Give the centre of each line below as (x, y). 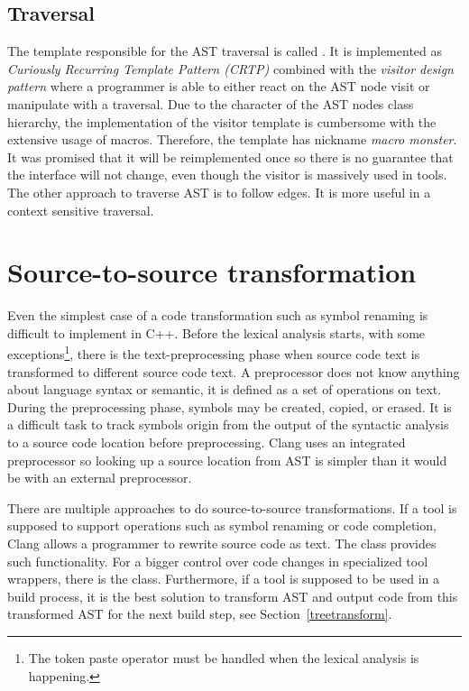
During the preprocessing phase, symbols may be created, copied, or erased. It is (230, 406)
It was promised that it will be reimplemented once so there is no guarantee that (230, 157)
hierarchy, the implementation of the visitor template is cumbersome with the (222, 121)
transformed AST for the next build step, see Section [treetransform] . (200, 614)
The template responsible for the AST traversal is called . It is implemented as (225, 51)
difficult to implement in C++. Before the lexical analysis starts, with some (216, 332)
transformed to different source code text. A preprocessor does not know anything (234, 371)
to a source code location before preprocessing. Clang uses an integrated (207, 442)
